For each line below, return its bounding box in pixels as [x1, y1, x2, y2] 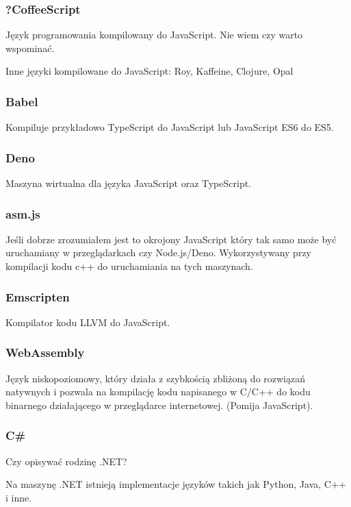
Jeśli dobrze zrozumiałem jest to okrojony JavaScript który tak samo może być [5, 232, 337, 246]
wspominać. [5, 40, 55, 55]
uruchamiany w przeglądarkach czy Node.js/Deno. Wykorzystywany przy [5, 245, 312, 260]
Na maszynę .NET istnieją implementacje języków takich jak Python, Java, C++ [5, 477, 346, 491]
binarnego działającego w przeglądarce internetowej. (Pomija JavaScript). [5, 397, 313, 412]
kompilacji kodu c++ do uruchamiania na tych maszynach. [5, 259, 253, 273]
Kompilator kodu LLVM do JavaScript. [5, 314, 170, 329]
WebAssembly [5, 344, 85, 361]
